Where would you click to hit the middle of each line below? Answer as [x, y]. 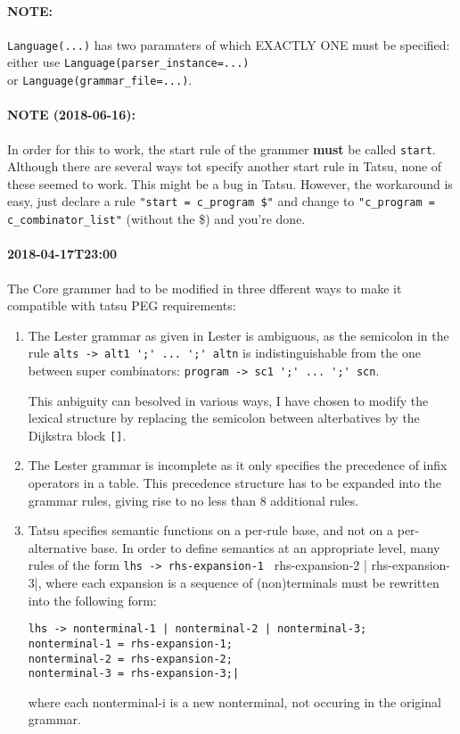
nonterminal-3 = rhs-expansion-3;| [134, 674]
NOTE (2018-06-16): [71, 115]
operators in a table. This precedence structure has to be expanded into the [235, 483]
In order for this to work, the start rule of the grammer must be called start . [222, 148]
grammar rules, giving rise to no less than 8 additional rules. [193, 500]
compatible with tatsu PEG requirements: [122, 305]
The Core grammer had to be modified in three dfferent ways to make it [205, 288]
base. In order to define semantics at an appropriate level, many [265, 547]
